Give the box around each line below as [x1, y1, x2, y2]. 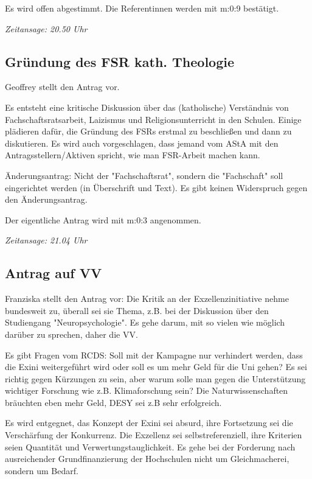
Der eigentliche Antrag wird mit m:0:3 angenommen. [5, 213, 201, 226]
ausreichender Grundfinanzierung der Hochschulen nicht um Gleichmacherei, [5, 452, 289, 465]
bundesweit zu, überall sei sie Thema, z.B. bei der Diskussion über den [5, 304, 269, 316]
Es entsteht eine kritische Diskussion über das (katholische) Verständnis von [5, 100, 289, 113]
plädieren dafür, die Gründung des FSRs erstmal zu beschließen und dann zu [5, 125, 292, 138]
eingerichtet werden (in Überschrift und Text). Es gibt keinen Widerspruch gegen [5, 181, 308, 194]
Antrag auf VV [5, 264, 102, 282]
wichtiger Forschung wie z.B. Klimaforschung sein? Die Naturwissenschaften [5, 384, 288, 397]
